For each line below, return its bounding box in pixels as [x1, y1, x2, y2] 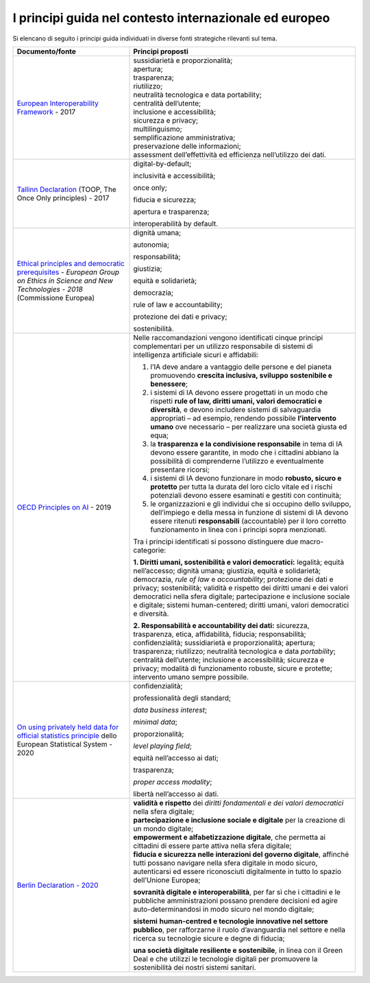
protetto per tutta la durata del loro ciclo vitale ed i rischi [150, 482, 332, 491]
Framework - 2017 [16, 107, 76, 117]
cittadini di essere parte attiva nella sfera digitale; [133, 840, 292, 850]
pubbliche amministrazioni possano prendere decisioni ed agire [133, 895, 338, 905]
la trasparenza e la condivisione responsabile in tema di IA [150, 439, 343, 448]
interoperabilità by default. [133, 219, 219, 228]
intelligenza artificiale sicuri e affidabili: [133, 350, 259, 359]
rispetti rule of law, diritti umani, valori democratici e [150, 396, 323, 406]
